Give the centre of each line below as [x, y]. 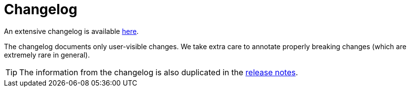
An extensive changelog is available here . [71, 31]
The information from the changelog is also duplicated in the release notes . [159, 72]
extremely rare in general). [47, 55]
